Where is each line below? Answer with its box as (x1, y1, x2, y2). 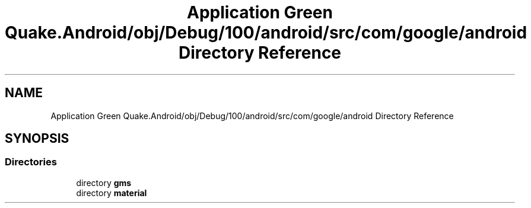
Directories (5, 156, 57, 168)
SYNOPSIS (5, 131, 69, 146)
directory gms (76, 177, 132, 188)
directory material (76, 187, 147, 198)
